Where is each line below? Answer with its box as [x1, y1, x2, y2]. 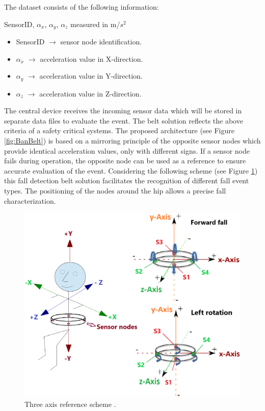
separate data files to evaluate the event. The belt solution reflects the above [4, 115, 243, 126]
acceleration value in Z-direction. [39, 88, 142, 99]
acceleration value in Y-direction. [39, 70, 143, 81]
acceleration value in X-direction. [40, 53, 143, 64]
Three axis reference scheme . [24, 398, 116, 409]
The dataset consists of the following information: [4, 2, 159, 12]
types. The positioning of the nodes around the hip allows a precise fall [4, 185, 226, 196]
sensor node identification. [60, 36, 142, 47]
